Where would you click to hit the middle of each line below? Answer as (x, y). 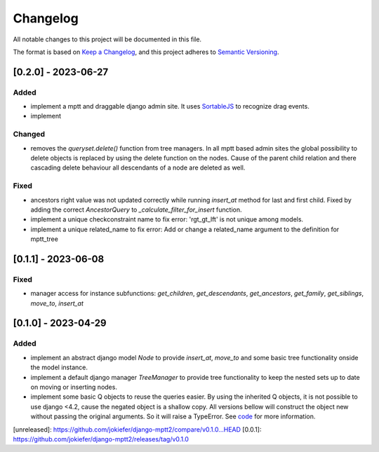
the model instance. (59, 367)
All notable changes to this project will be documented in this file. (107, 39)
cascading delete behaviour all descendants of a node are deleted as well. (138, 167)
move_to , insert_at (57, 303)
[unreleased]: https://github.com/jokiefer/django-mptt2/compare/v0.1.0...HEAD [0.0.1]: (137, 429)
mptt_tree (45, 239)
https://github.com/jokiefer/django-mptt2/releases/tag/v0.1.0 (101, 439)
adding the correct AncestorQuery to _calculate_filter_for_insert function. (136, 210)
